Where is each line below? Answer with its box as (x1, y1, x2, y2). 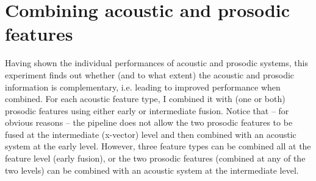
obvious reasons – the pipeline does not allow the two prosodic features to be (5, 116, 293, 129)
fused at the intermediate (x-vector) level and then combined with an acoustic (5, 128, 296, 140)
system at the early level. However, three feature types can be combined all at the (5, 140, 311, 152)
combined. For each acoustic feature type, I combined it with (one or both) (5, 92, 285, 105)
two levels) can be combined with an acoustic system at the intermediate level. (5, 163, 299, 176)
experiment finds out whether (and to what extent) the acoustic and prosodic (5, 68, 295, 81)
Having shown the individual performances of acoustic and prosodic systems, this (5, 56, 308, 69)
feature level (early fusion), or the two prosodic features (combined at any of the (5, 152, 306, 165)
